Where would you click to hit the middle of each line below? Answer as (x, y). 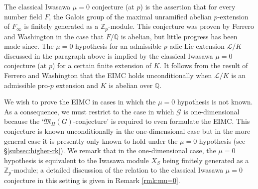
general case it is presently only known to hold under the (91, 141)
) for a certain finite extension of (102, 65)
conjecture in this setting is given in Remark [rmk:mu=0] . (92, 180)
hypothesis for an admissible (119, 46)
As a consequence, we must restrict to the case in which (89, 111)
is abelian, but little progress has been (179, 36)
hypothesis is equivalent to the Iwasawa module (76, 160)
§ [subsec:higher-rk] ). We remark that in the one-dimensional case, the (110, 150)
